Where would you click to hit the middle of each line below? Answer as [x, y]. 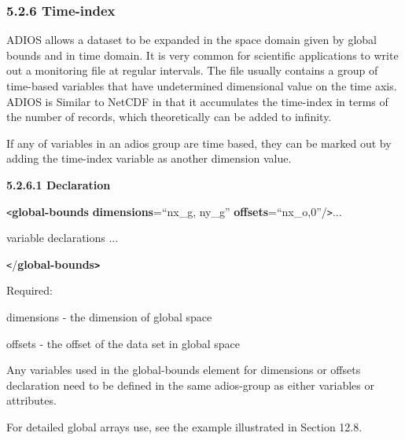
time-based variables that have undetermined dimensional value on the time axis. [202, 86]
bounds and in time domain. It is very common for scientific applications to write [202, 55]
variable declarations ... [63, 238]
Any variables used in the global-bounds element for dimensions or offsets [184, 370]
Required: [29, 290]
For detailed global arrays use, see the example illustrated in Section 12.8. [184, 427]
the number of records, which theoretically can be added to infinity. [169, 117]
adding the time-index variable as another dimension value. [149, 158]
